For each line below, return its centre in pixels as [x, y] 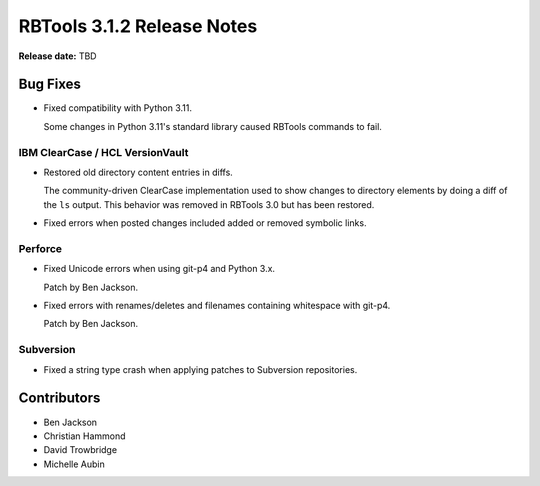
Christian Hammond [84, 436]
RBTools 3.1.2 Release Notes [138, 26]
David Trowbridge [80, 450]
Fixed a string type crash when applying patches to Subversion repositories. [200, 369]
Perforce [40, 248]
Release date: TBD [57, 56]
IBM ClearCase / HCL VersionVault [103, 152]
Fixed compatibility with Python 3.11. [117, 108]
